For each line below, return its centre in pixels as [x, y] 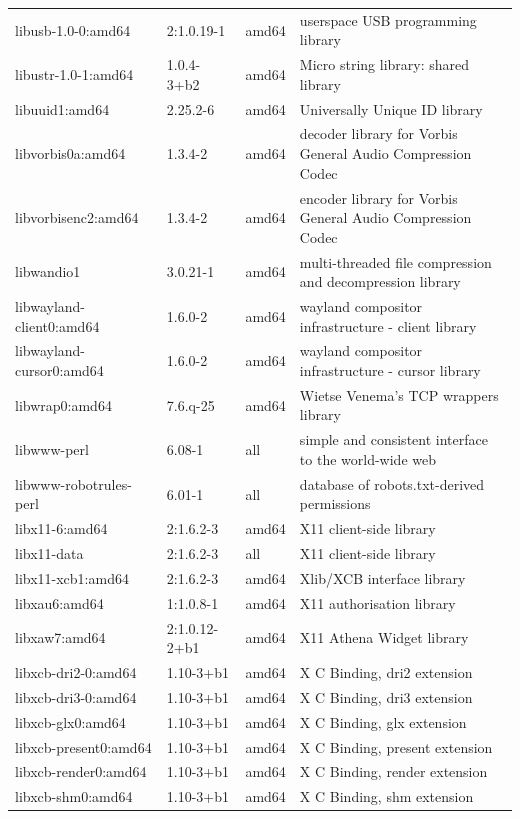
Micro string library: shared [384, 64]
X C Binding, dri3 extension [386, 696]
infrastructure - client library [388, 325]
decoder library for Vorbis [378, 133]
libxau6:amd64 [59, 602]
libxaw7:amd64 [60, 637]
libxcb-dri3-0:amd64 [76, 696]
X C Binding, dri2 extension [386, 671]
